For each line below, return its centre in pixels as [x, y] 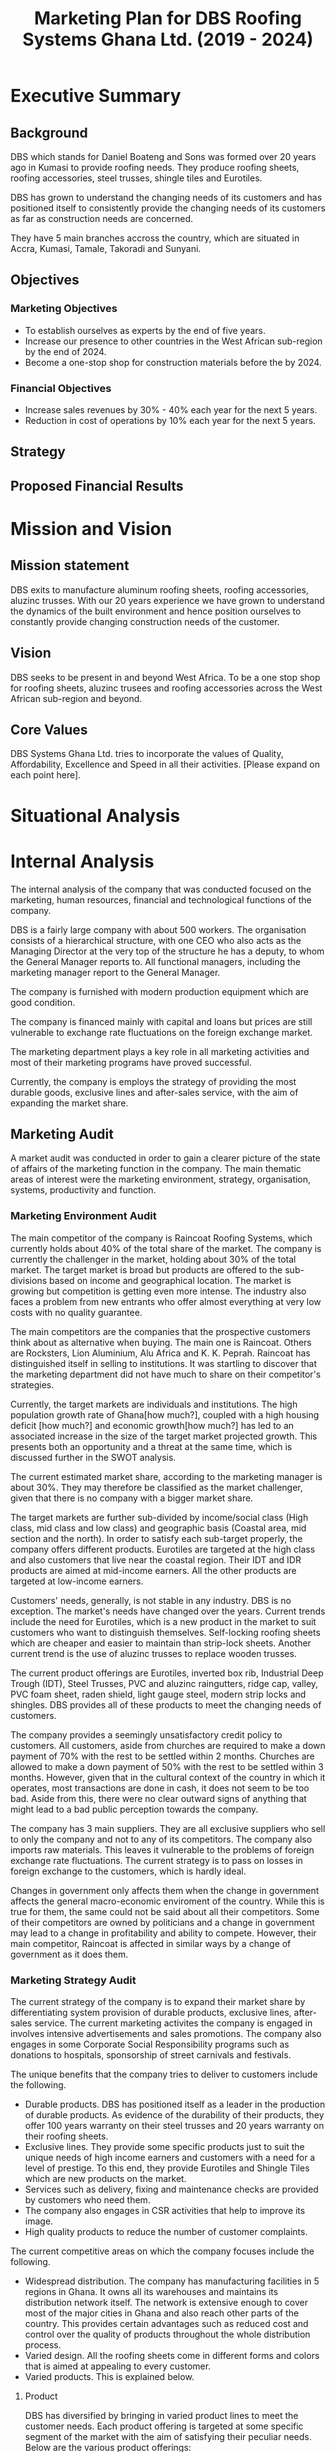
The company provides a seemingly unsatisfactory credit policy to [146, 1734]
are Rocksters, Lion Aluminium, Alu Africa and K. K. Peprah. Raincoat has [160, 1353]
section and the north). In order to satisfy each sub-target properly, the [156, 1538]
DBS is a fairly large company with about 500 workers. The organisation [158, 929]
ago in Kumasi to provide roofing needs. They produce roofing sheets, [155, 167]
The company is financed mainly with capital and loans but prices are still [161, 1021]
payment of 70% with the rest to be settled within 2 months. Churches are [162, 1756]
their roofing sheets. [66, 2136]
